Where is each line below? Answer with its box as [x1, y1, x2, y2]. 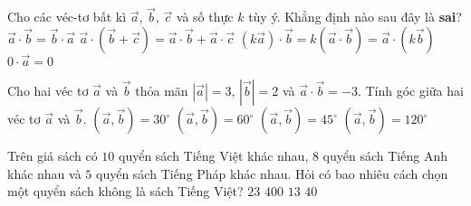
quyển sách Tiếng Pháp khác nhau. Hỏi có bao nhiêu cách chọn [96, 164, 448, 183]
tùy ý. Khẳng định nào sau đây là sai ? [248, 7, 462, 26]
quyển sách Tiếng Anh [322, 146, 447, 165]
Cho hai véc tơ [7, 81, 89, 100]
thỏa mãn [135, 81, 188, 100]
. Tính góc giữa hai [357, 81, 464, 100]
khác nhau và [7, 164, 82, 183]
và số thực [176, 7, 234, 26]
